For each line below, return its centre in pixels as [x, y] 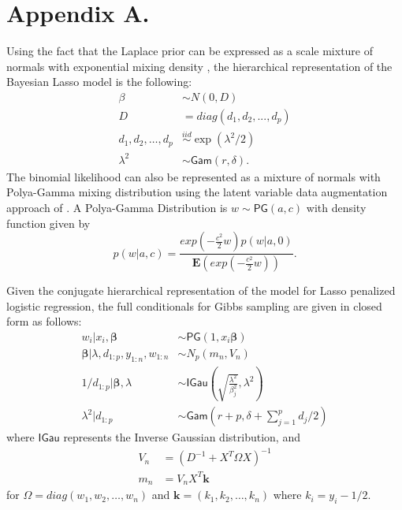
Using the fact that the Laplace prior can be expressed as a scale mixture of [190, 51]
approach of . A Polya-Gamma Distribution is [117, 207]
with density [336, 207]
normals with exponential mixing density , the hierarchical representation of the [199, 66]
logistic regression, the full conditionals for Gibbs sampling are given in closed [194, 305]
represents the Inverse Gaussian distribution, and [182, 437]
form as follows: [44, 321]
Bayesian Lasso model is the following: [99, 82]
